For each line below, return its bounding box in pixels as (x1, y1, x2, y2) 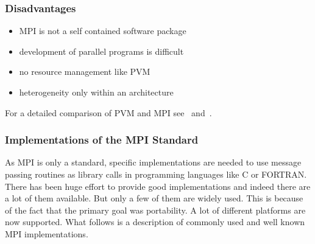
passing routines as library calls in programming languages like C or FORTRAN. (5, 168, 307, 180)
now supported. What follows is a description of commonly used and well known (5, 215, 305, 228)
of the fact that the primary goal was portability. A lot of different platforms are (5, 203, 306, 216)
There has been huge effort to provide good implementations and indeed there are (5, 180, 311, 192)
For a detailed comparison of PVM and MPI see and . (5, 106, 212, 119)
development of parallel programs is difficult (19, 44, 184, 57)
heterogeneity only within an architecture (19, 86, 174, 98)
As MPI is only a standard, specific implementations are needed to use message (5, 156, 302, 169)
